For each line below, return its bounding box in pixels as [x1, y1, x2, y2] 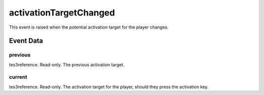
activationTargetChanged [9, 7, 115, 18]
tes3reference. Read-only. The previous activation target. [9, 62, 125, 67]
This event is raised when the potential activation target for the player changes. [9, 24, 169, 30]
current [9, 74, 27, 80]
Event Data [9, 37, 44, 45]
